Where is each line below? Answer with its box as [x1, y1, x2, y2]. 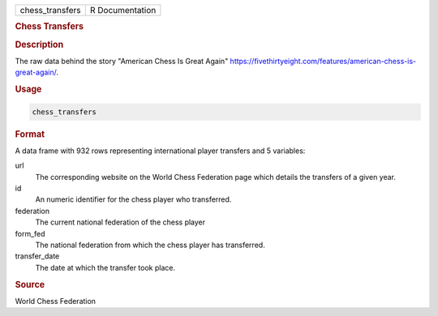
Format [15, 128, 45, 139]
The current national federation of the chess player [35, 217, 206, 227]
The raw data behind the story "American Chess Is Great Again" [15, 56, 229, 66]
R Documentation [89, 5, 157, 15]
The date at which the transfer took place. [35, 263, 176, 272]
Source [15, 279, 45, 290]
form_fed [15, 228, 45, 238]
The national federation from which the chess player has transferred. [35, 240, 265, 250]
